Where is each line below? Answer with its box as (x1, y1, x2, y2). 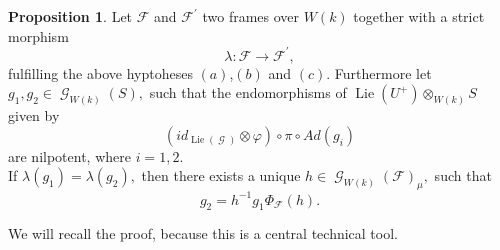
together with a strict (353, 6, 485, 26)
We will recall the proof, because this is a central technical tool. (8, 223, 398, 244)
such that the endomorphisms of (149, 82, 347, 103)
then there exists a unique (141, 165, 301, 186)
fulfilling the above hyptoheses (8, 62, 193, 83)
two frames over (202, 6, 300, 26)
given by (8, 105, 60, 126)
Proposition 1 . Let (8, 6, 133, 26)
